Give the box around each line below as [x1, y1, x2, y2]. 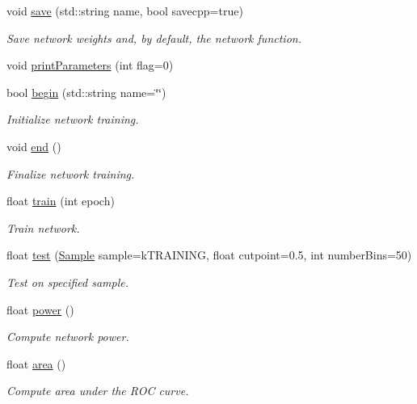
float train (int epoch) [6, 192, 115, 209]
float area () [6, 355, 66, 372]
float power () [6, 301, 74, 318]
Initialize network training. [6, 111, 139, 128]
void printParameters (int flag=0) [6, 57, 174, 74]
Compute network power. [6, 328, 129, 345]
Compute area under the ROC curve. [6, 382, 189, 399]
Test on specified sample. [6, 273, 129, 290]
